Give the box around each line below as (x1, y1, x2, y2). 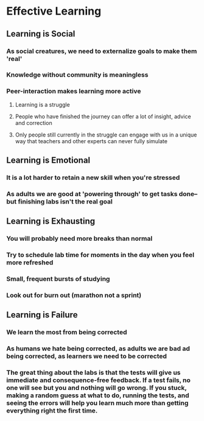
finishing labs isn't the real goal (18, 197, 113, 205)
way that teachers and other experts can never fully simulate (15, 137, 167, 144)
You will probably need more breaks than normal (6, 235, 153, 243)
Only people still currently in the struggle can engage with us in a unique (15, 131, 197, 138)
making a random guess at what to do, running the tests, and (6, 391, 190, 400)
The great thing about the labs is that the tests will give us (6, 369, 181, 377)
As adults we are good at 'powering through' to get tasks (6, 189, 178, 198)
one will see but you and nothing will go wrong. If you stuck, (6, 384, 187, 392)
